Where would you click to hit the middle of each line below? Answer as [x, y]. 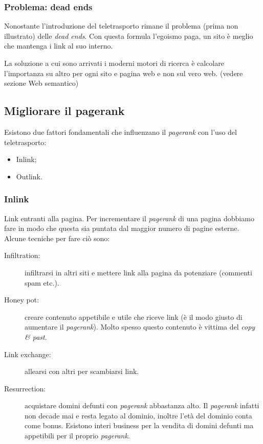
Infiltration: [22, 255]
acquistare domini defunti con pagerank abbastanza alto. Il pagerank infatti [142, 405]
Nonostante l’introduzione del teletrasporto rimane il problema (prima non [121, 26]
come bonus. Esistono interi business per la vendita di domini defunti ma [139, 425]
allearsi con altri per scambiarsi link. [82, 371]
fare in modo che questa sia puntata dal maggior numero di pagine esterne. [122, 228]
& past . [36, 336]
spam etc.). [42, 282]
